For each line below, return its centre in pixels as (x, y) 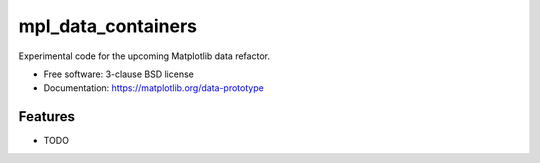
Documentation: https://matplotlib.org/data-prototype (153, 88)
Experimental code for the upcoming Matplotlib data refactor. (144, 56)
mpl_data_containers (108, 26)
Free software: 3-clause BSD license (118, 74)
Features (46, 116)
